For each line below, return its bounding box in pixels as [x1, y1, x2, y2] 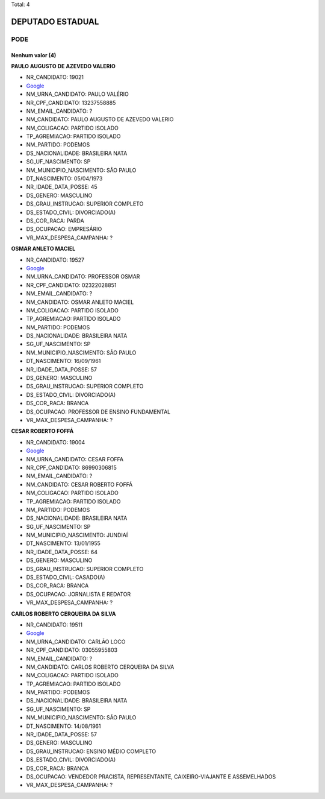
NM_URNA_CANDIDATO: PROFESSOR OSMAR [26, 273, 140, 280]
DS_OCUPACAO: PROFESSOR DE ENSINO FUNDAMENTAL [26, 408, 171, 415]
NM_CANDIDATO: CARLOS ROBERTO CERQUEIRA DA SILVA [26, 663, 175, 671]
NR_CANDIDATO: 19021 [26, 74, 84, 81]
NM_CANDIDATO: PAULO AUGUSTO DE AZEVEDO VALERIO [26, 116, 174, 123]
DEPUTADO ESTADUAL [11, 16, 99, 27]
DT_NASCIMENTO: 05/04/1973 [26, 175, 103, 182]
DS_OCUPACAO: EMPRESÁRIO [26, 226, 102, 233]
